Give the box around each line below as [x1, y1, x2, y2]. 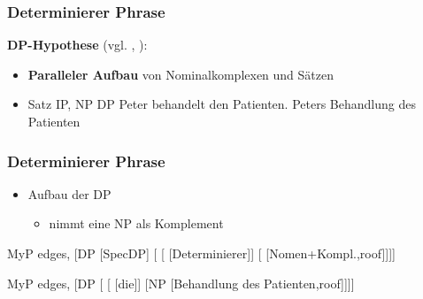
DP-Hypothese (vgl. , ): [7, 35, 148, 54]
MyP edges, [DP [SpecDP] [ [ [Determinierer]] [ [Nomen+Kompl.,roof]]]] [7, 244, 396, 262]
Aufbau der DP [27, 184, 112, 203]
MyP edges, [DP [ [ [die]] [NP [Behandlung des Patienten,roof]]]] [7, 273, 355, 292]
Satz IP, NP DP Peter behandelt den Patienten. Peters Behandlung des [27, 95, 416, 113]
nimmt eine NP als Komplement [49, 214, 224, 233]
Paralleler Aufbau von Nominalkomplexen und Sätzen [27, 65, 334, 83]
